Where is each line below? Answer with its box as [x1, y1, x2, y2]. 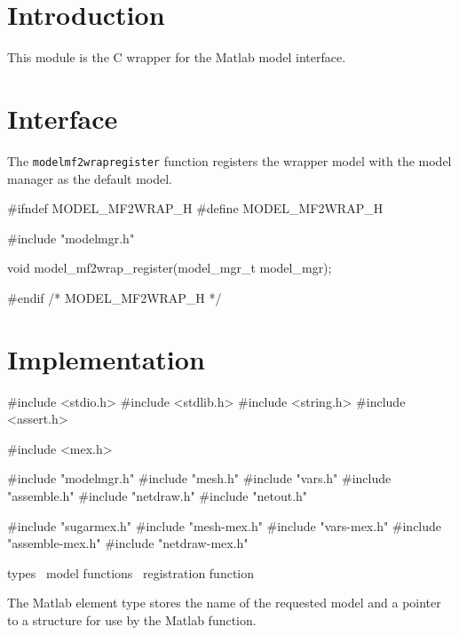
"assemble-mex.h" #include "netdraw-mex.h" [7, 534, 249, 552]
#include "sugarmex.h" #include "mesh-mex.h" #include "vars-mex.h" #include [7, 516, 442, 535]
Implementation [7, 340, 205, 377]
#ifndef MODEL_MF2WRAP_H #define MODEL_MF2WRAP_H [7, 199, 384, 218]
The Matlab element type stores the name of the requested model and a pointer [7, 593, 441, 612]
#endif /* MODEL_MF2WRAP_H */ [7, 288, 222, 306]
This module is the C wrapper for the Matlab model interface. [7, 48, 346, 67]
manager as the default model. [7, 169, 173, 187]
